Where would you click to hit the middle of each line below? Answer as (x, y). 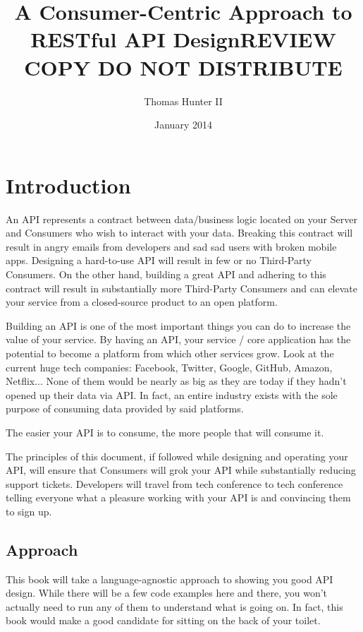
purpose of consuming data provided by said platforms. (125, 409)
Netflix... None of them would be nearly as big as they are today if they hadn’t (176, 381)
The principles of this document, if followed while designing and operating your (177, 456)
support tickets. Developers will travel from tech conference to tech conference (174, 483)
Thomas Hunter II (183, 101)
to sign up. (29, 511)
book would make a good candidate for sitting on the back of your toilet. (163, 620)
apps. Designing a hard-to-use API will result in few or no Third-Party (159, 260)
